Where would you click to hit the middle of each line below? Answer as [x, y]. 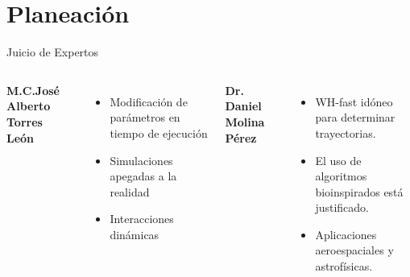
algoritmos [341, 176]
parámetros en [145, 117]
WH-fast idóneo [354, 101]
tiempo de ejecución [159, 132]
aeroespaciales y [354, 250]
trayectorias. [346, 132]
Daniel [243, 106]
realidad [130, 191]
